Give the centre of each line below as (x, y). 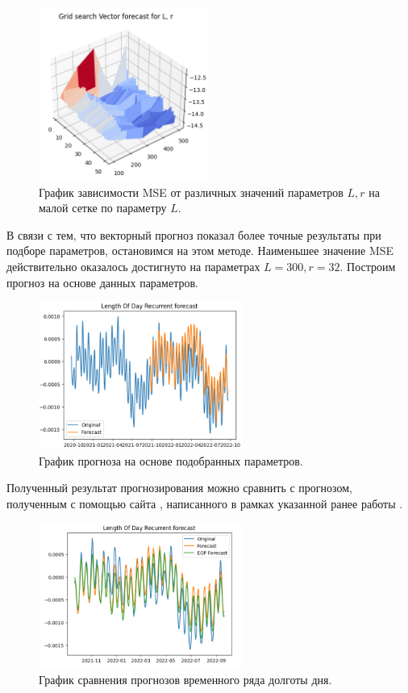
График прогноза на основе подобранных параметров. (171, 460)
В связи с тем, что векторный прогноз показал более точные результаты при (194, 234)
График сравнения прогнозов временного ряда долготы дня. (185, 679)
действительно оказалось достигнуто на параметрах (133, 266)
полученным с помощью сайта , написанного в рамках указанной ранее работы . (205, 504)
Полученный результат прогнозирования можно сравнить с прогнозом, (180, 488)
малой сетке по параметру (103, 208)
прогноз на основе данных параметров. (102, 282)
